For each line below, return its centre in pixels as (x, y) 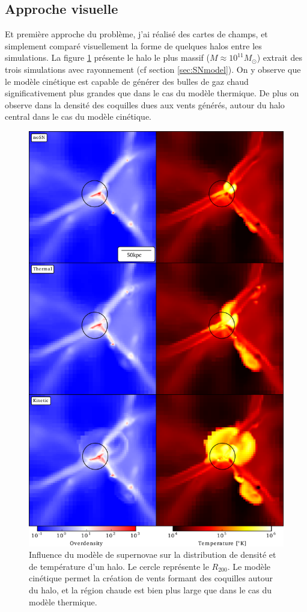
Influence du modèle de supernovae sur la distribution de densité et (153, 555)
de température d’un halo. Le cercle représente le (119, 566)
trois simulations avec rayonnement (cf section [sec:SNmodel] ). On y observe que (153, 69)
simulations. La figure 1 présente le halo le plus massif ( (107, 57)
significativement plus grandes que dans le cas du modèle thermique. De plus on (152, 93)
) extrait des (279, 57)
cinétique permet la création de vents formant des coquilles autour (151, 578)
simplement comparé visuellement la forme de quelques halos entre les (133, 45)
